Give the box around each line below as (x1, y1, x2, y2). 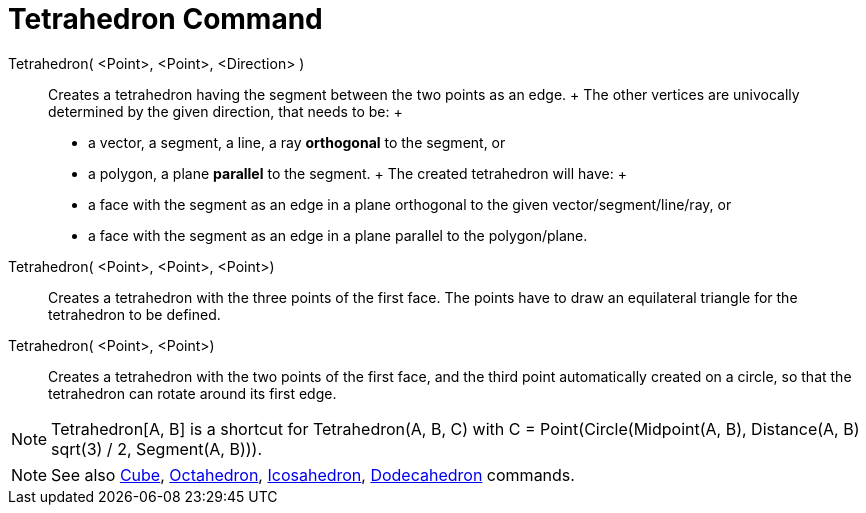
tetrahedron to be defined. (48, 305, 221, 323)
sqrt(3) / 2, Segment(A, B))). (51, 438, 263, 459)
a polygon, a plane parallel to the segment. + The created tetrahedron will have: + (88, 164, 627, 182)
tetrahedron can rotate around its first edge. (48, 384, 337, 402)
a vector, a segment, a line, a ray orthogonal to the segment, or (88, 133, 506, 151)
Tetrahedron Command (8, 2, 323, 36)
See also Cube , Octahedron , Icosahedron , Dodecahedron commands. (51, 464, 575, 485)
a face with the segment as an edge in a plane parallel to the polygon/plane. (88, 226, 588, 244)
